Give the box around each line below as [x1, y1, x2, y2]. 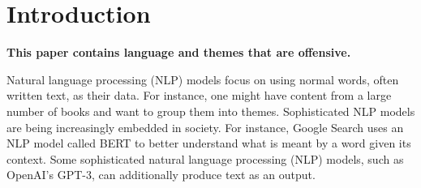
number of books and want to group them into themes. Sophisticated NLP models [6, 102, 415, 119]
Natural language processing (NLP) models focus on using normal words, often [6, 70, 399, 88]
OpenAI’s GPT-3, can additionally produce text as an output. [6, 166, 316, 183]
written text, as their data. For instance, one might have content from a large [6, 87, 392, 104]
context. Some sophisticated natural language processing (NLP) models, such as [6, 150, 404, 167]
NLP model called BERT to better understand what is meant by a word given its [6, 135, 411, 152]
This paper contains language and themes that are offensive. [6, 44, 351, 61]
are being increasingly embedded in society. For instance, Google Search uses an [6, 118, 404, 135]
